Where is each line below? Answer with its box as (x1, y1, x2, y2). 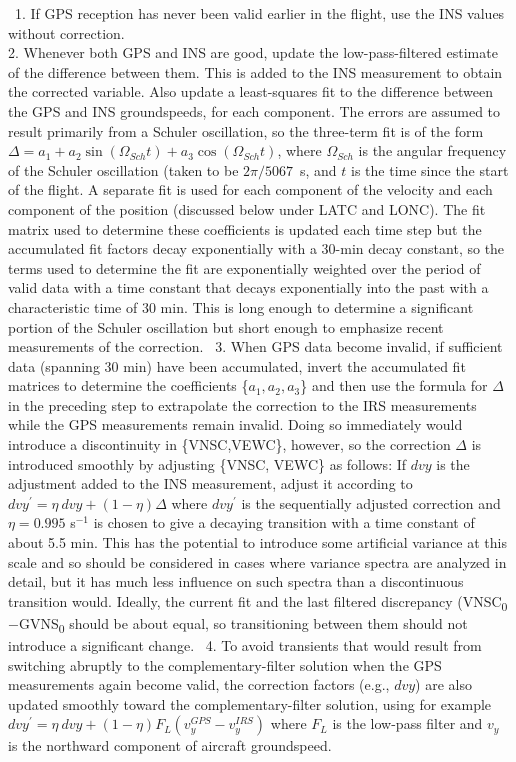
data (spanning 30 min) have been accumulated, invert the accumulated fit (8, 355, 466, 376)
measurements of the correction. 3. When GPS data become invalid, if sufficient (8, 336, 503, 357)
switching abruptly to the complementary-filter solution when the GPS (8, 654, 442, 675)
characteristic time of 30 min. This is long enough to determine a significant (8, 296, 474, 317)
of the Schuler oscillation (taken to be (8, 159, 239, 180)
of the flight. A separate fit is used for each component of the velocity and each (8, 179, 493, 200)
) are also (415, 674, 472, 695)
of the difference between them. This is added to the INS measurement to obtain (8, 61, 503, 82)
